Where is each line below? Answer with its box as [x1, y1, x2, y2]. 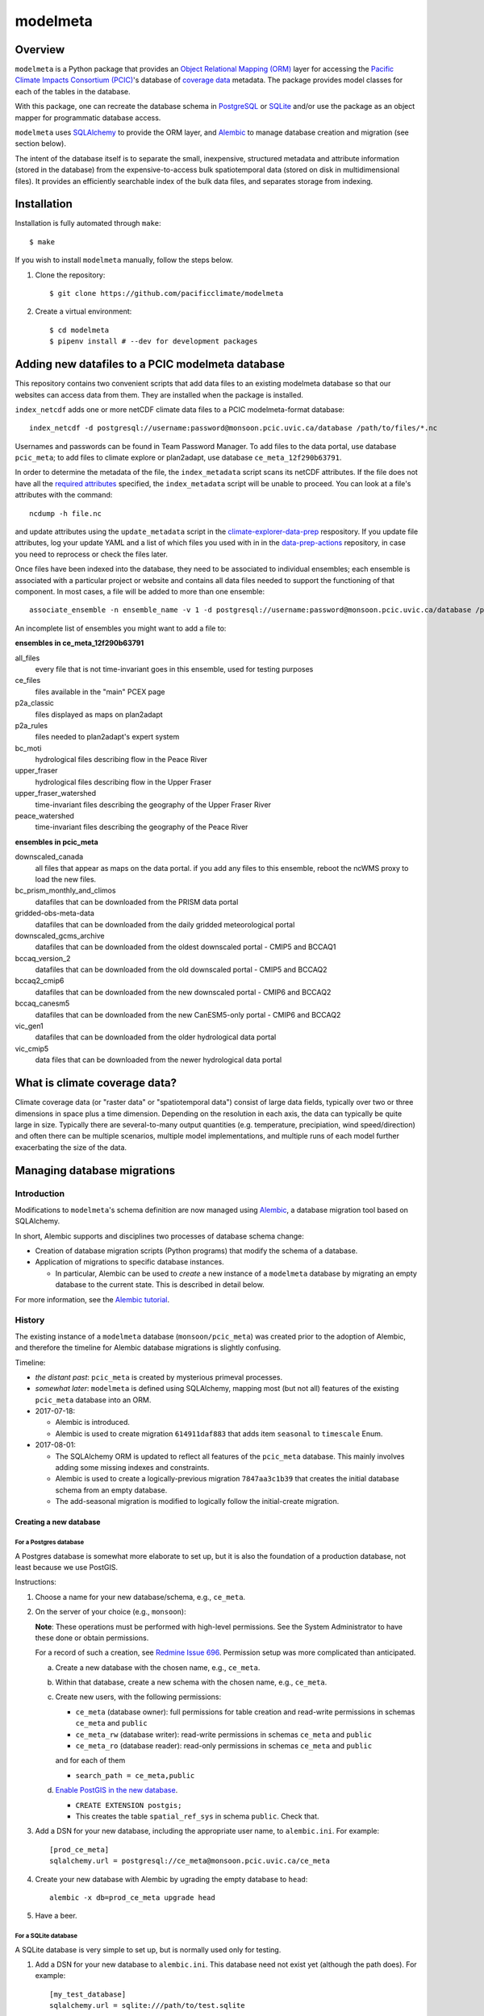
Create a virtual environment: [35, 306, 132, 316]
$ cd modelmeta [49, 325, 110, 335]
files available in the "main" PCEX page [35, 686, 165, 697]
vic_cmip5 [15, 1043, 49, 1053]
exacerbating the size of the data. [15, 1142, 127, 1152]
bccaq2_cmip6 [15, 976, 65, 985]
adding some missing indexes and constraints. [55, 1463, 210, 1472]
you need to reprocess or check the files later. [15, 549, 169, 559]
